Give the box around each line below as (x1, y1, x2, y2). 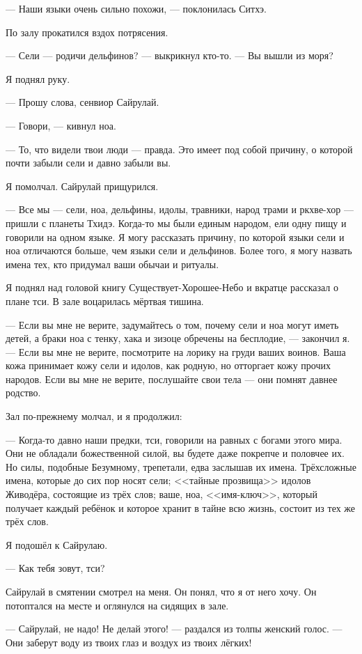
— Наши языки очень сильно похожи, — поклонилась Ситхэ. (6, 1, 267, 15)
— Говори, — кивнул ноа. (6, 118, 116, 132)
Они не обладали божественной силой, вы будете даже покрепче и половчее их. (6, 446, 345, 460)
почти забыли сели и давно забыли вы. (6, 155, 171, 170)
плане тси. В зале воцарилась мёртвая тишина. (6, 293, 204, 308)
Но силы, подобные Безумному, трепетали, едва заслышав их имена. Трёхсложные (6, 459, 356, 474)
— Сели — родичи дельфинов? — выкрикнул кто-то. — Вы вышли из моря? (6, 48, 333, 63)
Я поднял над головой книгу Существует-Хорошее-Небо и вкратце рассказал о (6, 280, 339, 295)
